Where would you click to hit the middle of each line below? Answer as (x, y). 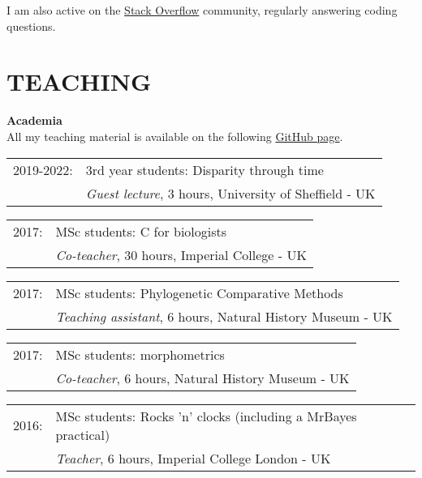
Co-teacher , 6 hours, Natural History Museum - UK (202, 378)
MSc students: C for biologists (141, 231)
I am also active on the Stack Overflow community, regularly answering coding (202, 10)
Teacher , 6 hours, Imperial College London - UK (193, 458)
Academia (34, 120)
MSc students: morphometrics (140, 354)
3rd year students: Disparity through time (205, 169)
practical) (83, 434)
